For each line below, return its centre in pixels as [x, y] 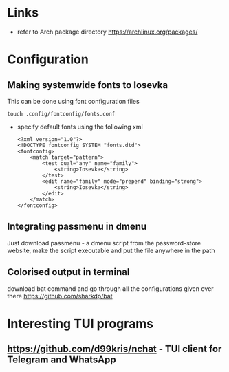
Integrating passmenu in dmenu [77, 227]
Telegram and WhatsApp [62, 360]
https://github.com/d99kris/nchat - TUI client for [115, 349]
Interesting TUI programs [80, 324]
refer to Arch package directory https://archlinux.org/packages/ [107, 32]
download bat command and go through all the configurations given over [111, 288]
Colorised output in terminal [68, 272]
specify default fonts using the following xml [80, 127]
